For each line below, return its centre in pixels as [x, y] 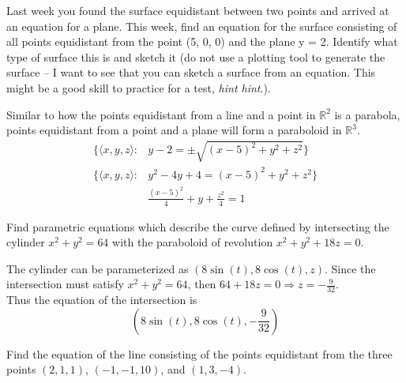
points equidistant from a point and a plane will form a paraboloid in [174, 130]
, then [202, 284]
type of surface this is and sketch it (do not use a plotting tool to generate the [196, 56]
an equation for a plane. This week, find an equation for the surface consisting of [202, 26]
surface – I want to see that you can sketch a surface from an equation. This [191, 72]
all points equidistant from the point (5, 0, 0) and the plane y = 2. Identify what [202, 41]
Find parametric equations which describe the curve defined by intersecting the [198, 226]
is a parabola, [367, 114]
